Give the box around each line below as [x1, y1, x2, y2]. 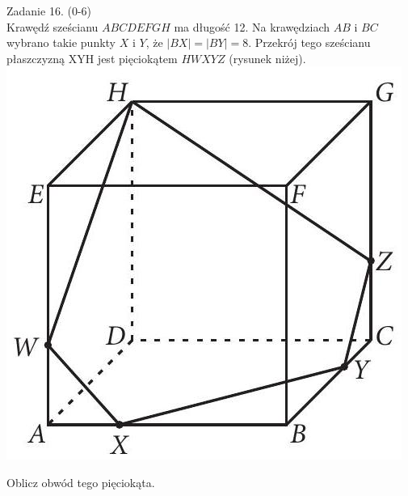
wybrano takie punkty [6, 34, 116, 51]
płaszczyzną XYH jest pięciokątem [6, 49, 178, 66]
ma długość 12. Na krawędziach [174, 18, 330, 35]
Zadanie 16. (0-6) [6, 2, 91, 19]
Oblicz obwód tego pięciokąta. [6, 473, 155, 490]
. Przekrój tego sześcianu [248, 34, 371, 51]
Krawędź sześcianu [6, 18, 99, 35]
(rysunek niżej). [229, 49, 306, 66]
